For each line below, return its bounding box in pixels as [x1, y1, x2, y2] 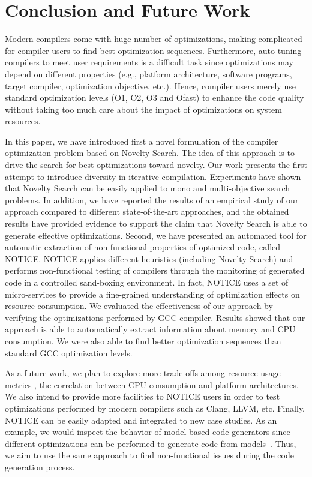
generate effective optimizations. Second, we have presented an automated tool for [5, 229, 307, 241]
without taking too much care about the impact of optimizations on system [5, 103, 282, 115]
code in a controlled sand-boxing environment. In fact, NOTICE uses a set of [5, 276, 289, 288]
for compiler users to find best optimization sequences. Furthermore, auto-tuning [5, 44, 302, 56]
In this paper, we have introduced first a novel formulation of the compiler [5, 134, 278, 147]
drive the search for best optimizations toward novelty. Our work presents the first [5, 158, 307, 171]
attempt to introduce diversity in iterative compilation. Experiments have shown [5, 170, 301, 182]
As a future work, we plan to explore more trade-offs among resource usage [5, 367, 281, 379]
